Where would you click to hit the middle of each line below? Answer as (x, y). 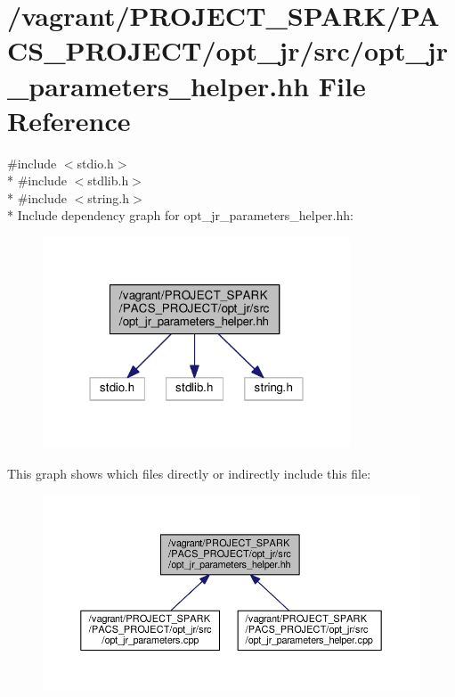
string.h (109, 197)
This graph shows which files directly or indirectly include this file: (189, 473)
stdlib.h (108, 180)
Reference (69, 120)
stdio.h (95, 163)
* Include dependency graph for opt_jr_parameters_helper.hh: (180, 215)
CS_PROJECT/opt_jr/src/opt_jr (227, 50)
